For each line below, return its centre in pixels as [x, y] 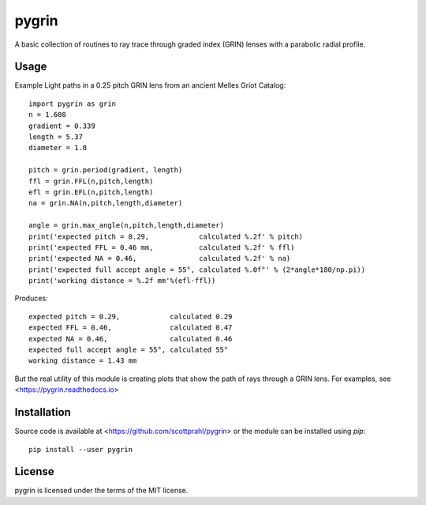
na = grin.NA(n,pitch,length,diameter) [106, 203]
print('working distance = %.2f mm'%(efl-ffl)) [122, 281]
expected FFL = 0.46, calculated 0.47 [131, 328]
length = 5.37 [56, 137]
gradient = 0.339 [62, 126]
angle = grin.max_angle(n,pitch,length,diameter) [127, 226]
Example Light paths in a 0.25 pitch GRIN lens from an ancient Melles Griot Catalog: [150, 85]
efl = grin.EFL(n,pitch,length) [91, 192]
